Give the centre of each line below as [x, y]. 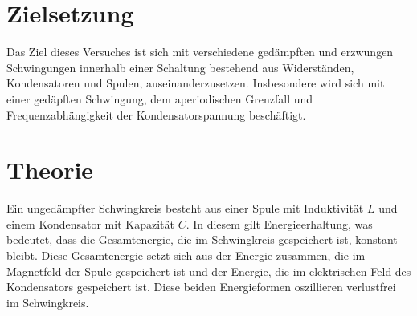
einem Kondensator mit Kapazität [90, 223]
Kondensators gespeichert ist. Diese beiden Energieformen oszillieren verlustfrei [201, 287]
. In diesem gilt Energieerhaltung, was [279, 223]
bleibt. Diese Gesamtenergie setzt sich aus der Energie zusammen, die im [186, 255]
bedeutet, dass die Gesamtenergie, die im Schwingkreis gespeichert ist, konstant [202, 239]
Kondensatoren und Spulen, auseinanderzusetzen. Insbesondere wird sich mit [196, 83]
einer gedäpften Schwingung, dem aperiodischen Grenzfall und [160, 98]
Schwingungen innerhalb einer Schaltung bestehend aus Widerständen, [180, 67]
